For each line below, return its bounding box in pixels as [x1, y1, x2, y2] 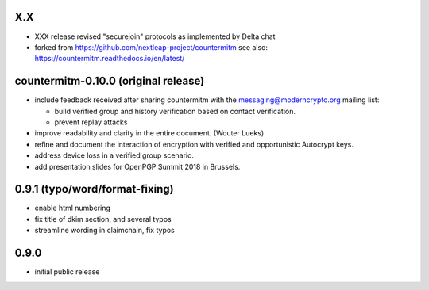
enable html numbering [34, 203, 111, 213]
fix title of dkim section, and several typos [34, 214, 172, 223]
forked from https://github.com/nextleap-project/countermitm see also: [34, 42, 269, 52]
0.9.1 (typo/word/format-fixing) [14, 182, 174, 196]
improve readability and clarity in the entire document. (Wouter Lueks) [34, 128, 265, 138]
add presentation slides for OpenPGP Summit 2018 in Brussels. [34, 162, 241, 171]
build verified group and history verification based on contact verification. [54, 106, 296, 116]
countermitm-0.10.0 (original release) [14, 74, 205, 88]
